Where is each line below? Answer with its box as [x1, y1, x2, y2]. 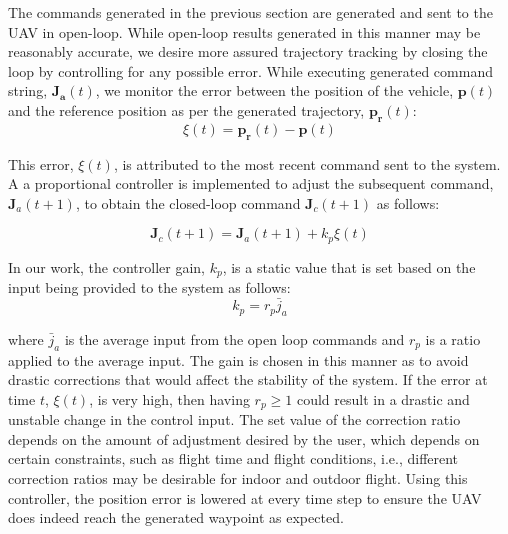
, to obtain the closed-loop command [75, 192, 301, 213]
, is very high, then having [89, 388, 250, 409]
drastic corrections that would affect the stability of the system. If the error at [8, 369, 488, 390]
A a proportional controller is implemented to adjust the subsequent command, [8, 173, 494, 194]
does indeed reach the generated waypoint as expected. [8, 507, 344, 528]
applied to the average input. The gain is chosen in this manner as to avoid [8, 349, 469, 370]
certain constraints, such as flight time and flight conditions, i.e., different [8, 448, 459, 469]
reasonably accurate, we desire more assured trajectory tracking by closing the [8, 41, 488, 62]
